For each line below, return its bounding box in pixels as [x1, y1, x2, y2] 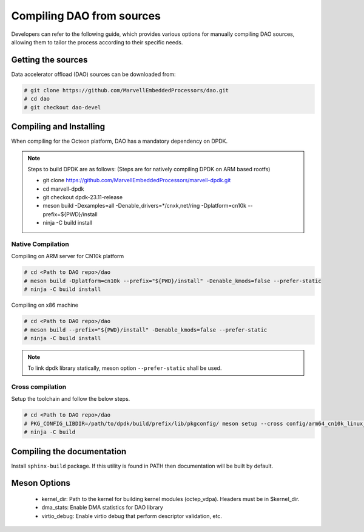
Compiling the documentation [11, 446, 127, 457]
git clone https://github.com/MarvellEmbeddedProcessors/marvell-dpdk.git [42, 177, 231, 184]
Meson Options [11, 478, 71, 488]
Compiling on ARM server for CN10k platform [11, 253, 124, 260]
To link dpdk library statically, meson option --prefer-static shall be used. [27, 364, 222, 372]
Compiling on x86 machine [11, 301, 79, 309]
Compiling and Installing [11, 121, 106, 132]
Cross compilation [11, 383, 67, 391]
